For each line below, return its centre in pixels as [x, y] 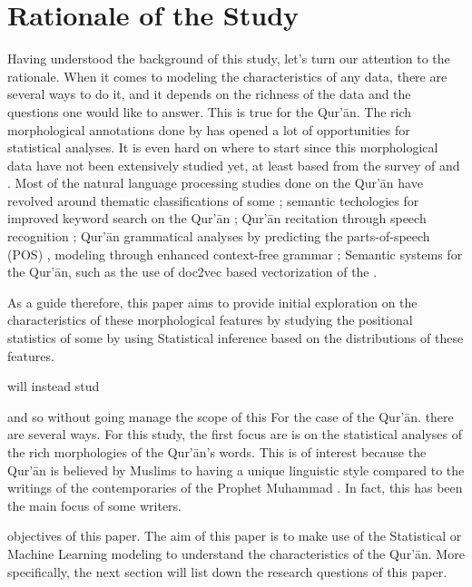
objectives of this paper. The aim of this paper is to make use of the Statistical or [235, 536]
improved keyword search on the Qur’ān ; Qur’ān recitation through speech [217, 218]
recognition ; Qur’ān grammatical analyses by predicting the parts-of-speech [219, 236]
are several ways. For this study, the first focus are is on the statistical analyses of [235, 434]
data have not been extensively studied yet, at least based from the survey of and [234, 165]
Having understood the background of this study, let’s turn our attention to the [229, 59]
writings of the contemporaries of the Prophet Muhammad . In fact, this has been [235, 488]
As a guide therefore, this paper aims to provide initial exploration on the [212, 302]
